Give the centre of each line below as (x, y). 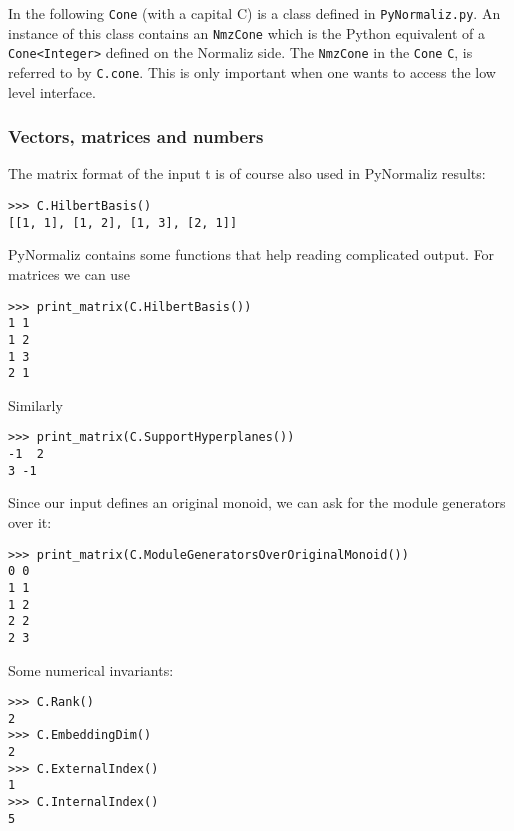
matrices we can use (69, 273)
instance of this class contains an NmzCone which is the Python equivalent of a (246, 32)
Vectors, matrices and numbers (136, 136)
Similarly (35, 404)
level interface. (52, 91)
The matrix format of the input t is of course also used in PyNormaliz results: (247, 173)
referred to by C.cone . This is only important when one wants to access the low (252, 71)
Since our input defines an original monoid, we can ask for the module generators (257, 502)
